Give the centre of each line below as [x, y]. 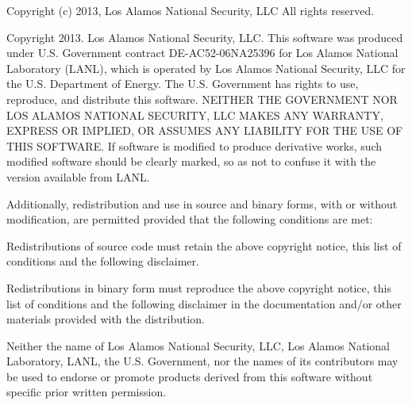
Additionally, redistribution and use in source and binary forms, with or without [202, 203]
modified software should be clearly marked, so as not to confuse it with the [191, 161]
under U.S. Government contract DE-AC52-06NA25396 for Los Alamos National [202, 53]
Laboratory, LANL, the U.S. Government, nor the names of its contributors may [202, 361]
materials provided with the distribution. [106, 319]
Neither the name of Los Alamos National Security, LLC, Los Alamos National [198, 345]
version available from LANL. [78, 176]
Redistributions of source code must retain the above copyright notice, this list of [204, 245]
